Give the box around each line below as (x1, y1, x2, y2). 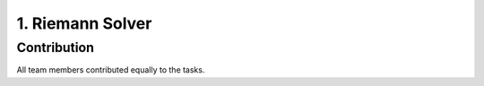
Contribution (16, 39, 94, 56)
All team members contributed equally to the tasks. (16, 64, 205, 75)
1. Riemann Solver (16, 13, 152, 33)
